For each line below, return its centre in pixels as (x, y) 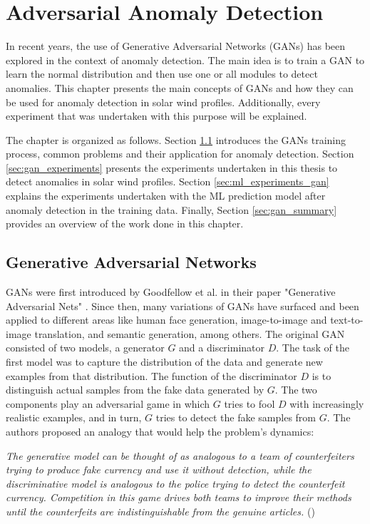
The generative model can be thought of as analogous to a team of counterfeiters (180, 455)
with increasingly (327, 403)
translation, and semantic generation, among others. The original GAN (190, 333)
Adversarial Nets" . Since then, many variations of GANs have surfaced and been (183, 305)
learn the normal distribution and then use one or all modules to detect (162, 74)
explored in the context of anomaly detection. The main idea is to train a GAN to (185, 60)
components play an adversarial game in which (108, 403)
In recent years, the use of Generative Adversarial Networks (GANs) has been (176, 46)
